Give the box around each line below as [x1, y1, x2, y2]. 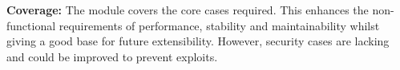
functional [6, 17, 56, 33]
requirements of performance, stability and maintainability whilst [59, 17, 380, 33]
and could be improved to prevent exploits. [6, 48, 218, 64]
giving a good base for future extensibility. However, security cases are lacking [6, 33, 390, 49]
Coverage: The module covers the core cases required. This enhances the [6, 2, 369, 17]
